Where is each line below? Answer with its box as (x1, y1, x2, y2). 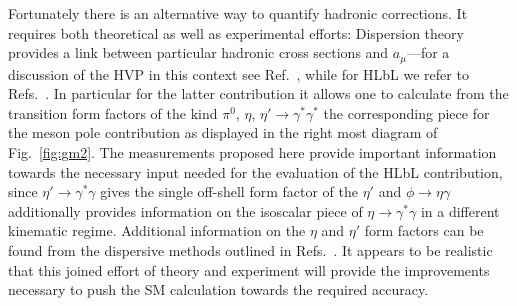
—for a (406, 42, 450, 63)
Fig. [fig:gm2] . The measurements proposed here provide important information (8, 142, 497, 163)
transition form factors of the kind (8, 102, 218, 123)
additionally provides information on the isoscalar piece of (8, 200, 363, 221)
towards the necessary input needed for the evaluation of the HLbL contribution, (8, 161, 503, 182)
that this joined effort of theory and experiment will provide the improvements (8, 259, 490, 280)
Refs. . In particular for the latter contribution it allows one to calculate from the (8, 83, 509, 104)
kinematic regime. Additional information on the (8, 220, 306, 241)
